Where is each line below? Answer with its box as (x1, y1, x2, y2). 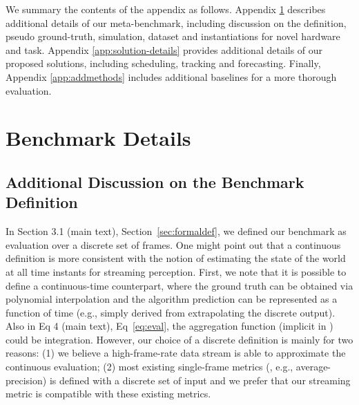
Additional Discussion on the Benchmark (6, 171, 304, 192)
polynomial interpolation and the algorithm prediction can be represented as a (6, 292, 338, 306)
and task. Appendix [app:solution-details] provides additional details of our (6, 42, 323, 57)
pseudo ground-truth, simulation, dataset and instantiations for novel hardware (6, 29, 340, 44)
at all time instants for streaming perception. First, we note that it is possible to (6, 264, 347, 279)
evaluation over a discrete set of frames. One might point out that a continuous (6, 237, 341, 252)
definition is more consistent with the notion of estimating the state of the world (6, 251, 346, 265)
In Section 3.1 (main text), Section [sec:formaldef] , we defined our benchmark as (6, 224, 347, 238)
